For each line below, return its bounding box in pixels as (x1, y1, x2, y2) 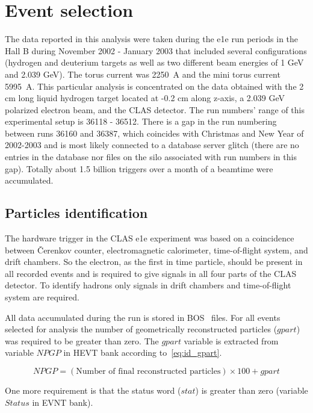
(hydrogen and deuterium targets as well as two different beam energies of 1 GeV (5, 56, 304, 69)
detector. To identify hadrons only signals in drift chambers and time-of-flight (5, 279, 291, 291)
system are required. (5, 291, 79, 303)
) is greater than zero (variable (195, 383, 308, 396)
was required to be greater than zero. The (5, 334, 159, 347)
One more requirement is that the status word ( (5, 383, 181, 396)
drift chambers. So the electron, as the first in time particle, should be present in (5, 255, 303, 268)
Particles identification (5, 203, 148, 222)
